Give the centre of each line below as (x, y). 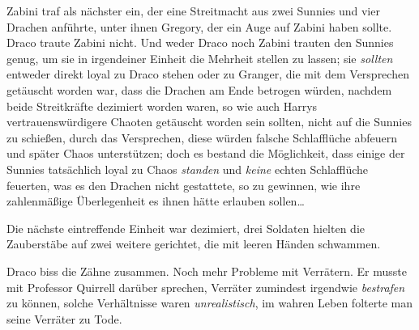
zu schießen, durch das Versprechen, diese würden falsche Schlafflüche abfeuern (202, 137)
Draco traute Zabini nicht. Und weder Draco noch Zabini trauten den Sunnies (200, 42)
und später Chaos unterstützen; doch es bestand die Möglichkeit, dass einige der (206, 153)
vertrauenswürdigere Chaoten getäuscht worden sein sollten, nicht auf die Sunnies (209, 122)
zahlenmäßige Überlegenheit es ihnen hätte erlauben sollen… (156, 201)
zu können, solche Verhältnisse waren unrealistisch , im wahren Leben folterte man (209, 303)
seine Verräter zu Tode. (64, 318)
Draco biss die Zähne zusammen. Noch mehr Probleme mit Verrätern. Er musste (207, 271)
